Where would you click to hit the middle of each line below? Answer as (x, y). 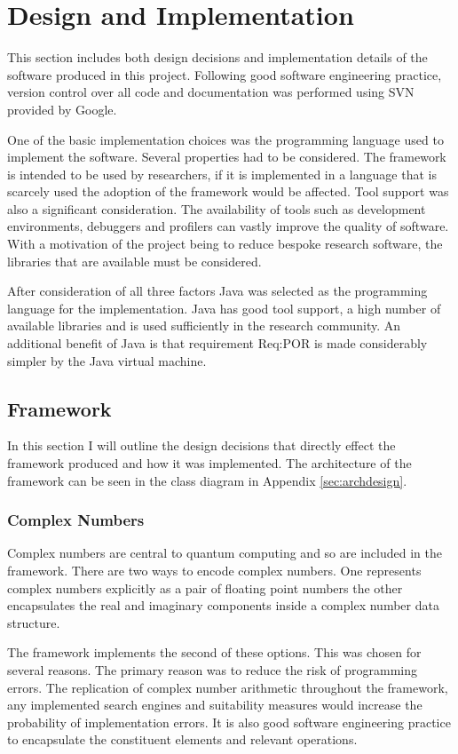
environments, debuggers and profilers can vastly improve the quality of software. (228, 226)
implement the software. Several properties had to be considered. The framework (227, 157)
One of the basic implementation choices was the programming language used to (225, 139)
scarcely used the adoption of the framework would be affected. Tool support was (228, 191)
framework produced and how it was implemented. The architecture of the (209, 463)
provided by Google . (62, 109)
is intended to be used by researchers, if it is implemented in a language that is (222, 174)
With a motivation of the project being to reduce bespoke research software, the (225, 244)
